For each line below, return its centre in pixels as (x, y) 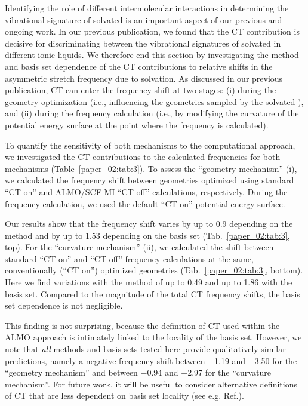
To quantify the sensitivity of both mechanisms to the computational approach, (150, 145)
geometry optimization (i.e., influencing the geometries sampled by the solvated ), (154, 101)
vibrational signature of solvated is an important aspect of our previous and (144, 19)
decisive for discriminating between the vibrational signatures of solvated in (143, 43)
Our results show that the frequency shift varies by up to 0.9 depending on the (149, 224)
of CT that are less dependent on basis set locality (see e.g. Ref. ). (124, 396)
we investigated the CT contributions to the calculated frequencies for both (143, 157)
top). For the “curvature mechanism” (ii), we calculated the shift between (139, 247)
